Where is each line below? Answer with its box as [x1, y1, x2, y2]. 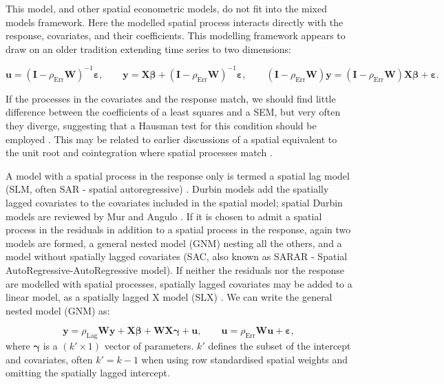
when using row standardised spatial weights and [141, 352, 348, 366]
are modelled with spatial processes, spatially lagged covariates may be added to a [6, 276, 352, 290]
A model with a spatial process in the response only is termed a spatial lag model [6, 168, 350, 182]
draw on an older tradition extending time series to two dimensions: [6, 41, 292, 56]
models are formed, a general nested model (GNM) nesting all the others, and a [6, 235, 342, 250]
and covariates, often [6, 352, 93, 366]
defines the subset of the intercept [208, 339, 351, 353]
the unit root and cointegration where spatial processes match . [6, 145, 273, 160]
